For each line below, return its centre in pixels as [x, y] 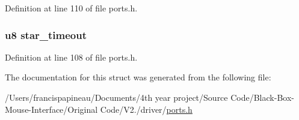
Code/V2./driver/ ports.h [146, 109]
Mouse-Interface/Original [51, 109]
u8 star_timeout [46, 34]
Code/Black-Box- [262, 97]
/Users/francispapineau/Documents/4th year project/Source [116, 97]
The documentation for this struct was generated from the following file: [138, 77]
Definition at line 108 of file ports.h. [71, 57]
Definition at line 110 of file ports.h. [71, 8]
